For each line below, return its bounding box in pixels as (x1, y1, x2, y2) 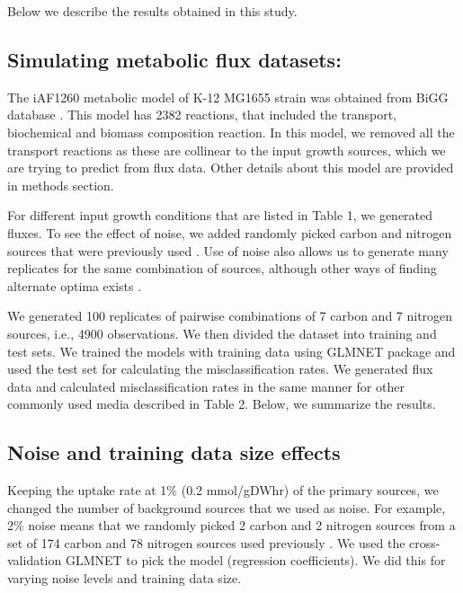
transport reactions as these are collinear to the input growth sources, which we (7, 140, 446, 159)
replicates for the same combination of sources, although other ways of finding (7, 259, 437, 278)
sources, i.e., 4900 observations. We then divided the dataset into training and (7, 323, 437, 342)
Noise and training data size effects (7, 438, 341, 466)
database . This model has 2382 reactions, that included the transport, (7, 105, 396, 124)
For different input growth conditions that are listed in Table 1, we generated (7, 206, 433, 225)
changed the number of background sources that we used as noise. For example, (7, 498, 446, 517)
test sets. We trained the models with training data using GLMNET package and (7, 341, 456, 360)
